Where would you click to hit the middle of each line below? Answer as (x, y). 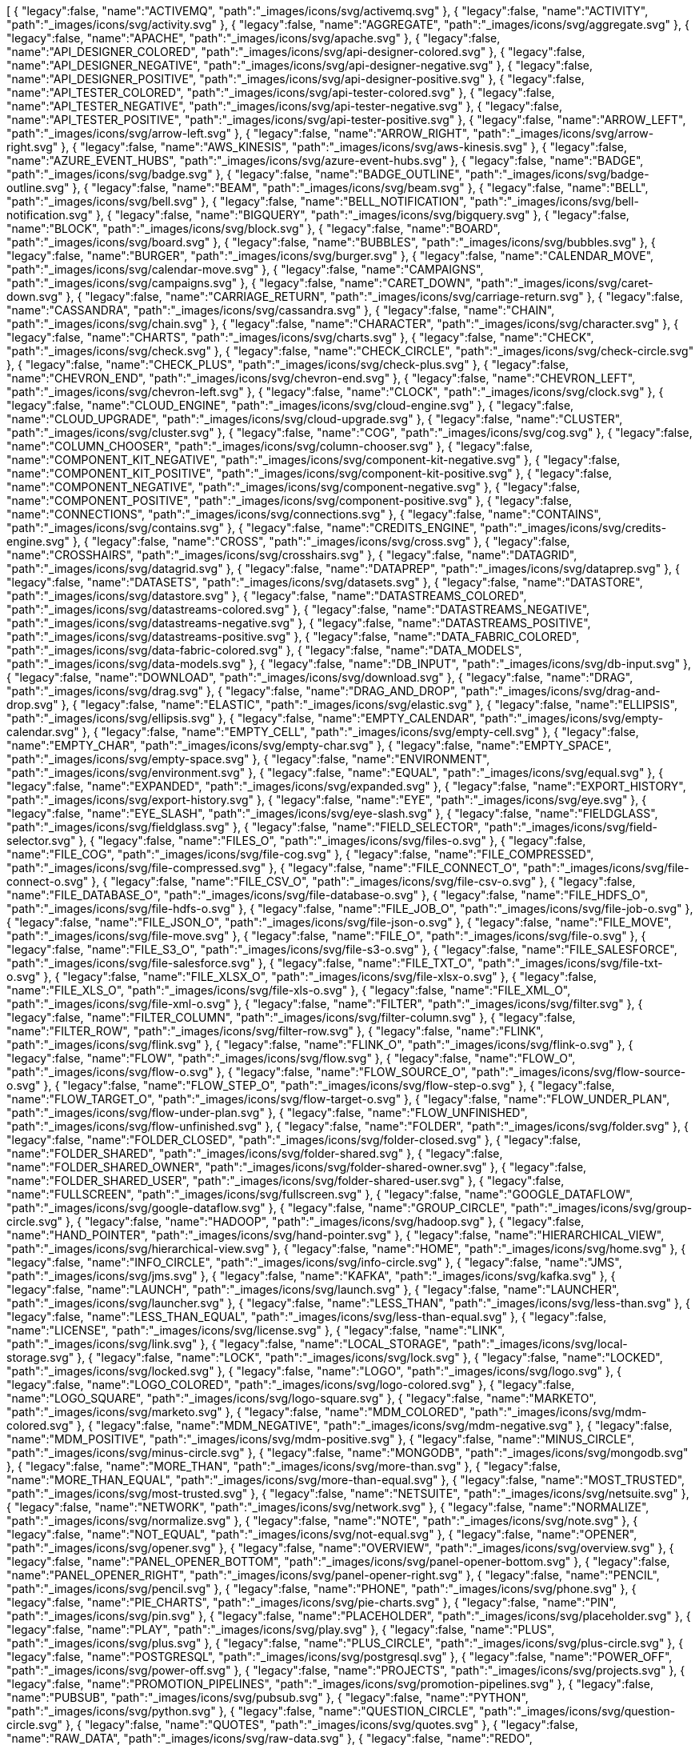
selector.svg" (41, 840)
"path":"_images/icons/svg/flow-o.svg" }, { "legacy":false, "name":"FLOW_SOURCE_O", (238, 1072)
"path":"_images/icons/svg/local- (540, 1344)
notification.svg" (50, 215)
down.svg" (35, 296)
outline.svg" (38, 188)
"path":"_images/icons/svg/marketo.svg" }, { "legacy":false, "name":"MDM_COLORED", (237, 1412)
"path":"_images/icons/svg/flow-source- (579, 1072)
